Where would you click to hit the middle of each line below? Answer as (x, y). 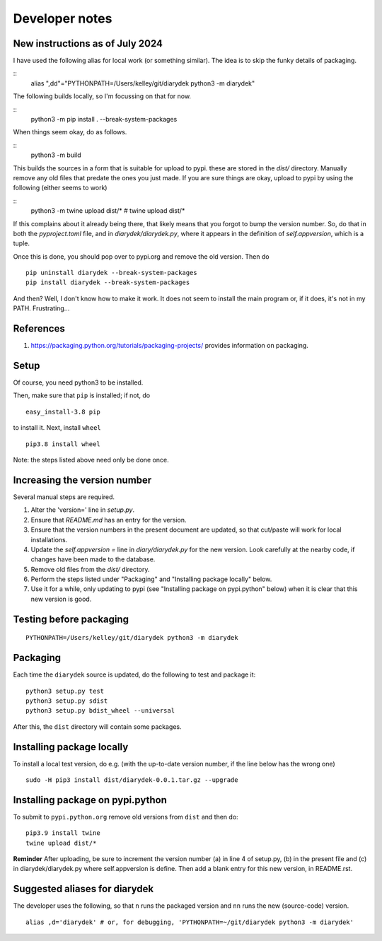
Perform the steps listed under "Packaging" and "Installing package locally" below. (151, 579)
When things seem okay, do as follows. (70, 132)
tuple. (22, 243)
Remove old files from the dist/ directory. (90, 569)
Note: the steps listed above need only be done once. (91, 460)
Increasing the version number (82, 480)
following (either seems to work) (60, 188)
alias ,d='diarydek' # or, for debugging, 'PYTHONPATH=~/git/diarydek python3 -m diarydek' (190, 922)
